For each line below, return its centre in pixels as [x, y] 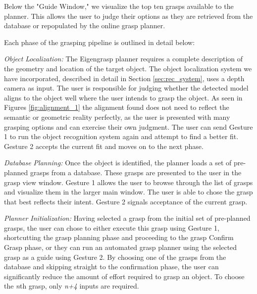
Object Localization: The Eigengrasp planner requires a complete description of [124, 59]
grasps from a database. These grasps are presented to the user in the [136, 172]
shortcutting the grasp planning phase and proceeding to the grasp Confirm [119, 237]
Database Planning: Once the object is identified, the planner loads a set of [118, 163]
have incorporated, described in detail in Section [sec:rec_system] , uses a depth [124, 78]
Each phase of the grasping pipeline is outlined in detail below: [100, 42]
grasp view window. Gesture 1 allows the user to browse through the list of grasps [128, 182]
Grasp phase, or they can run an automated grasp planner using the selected [121, 247]
